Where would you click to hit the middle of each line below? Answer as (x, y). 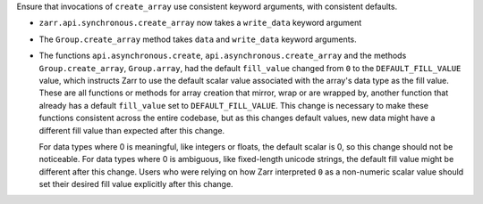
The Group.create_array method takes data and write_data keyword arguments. (198, 39)
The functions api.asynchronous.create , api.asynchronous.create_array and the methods (223, 56)
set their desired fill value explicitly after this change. (136, 184)
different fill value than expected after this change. (132, 130)
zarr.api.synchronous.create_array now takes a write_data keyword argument (200, 23)
